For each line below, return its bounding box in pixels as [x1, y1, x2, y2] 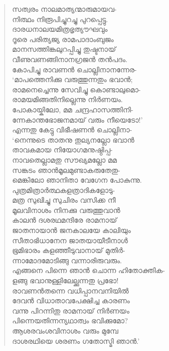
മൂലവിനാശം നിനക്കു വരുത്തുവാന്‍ [12, 204, 120, 215]
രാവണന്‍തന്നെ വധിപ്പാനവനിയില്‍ [12, 285, 129, 296]
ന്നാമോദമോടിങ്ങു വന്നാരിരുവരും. [12, 255, 122, 265]
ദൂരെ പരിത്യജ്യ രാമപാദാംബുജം [12, 33, 114, 44]
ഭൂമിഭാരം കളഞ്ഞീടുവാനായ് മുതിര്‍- [12, 245, 125, 256]
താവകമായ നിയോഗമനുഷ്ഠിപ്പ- [12, 144, 113, 155]
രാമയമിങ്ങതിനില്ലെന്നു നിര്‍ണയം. [12, 94, 123, 105]
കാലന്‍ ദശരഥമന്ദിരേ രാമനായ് [12, 215, 117, 225]
